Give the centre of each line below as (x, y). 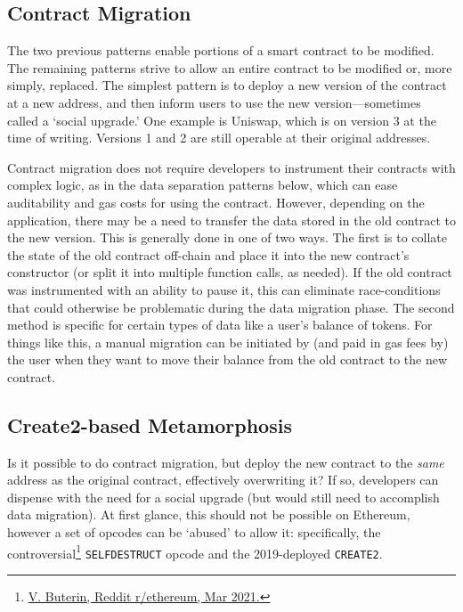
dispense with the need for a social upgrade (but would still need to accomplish (223, 497)
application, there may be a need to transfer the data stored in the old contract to (231, 220)
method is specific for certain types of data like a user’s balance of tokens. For (220, 325)
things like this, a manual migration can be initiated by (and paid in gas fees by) (228, 342)
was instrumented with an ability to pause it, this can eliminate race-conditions (224, 289)
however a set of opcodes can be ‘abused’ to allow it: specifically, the (194, 532)
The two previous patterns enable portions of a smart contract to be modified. (221, 50)
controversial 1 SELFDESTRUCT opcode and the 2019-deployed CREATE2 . (195, 551)
